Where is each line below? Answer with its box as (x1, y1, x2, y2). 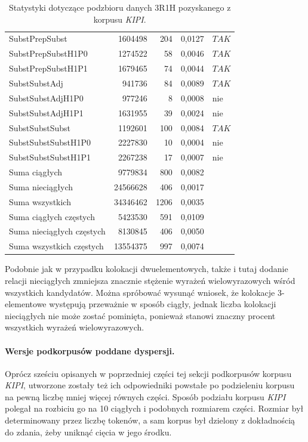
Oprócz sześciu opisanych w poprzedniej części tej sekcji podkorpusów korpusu (5, 367, 292, 379)
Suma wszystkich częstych (9, 240, 104, 252)
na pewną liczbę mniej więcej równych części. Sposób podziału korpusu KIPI (5, 390, 286, 403)
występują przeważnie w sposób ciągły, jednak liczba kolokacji (49, 298, 276, 310)
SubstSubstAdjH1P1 (9, 106, 84, 119)
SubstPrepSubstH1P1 (9, 62, 88, 75)
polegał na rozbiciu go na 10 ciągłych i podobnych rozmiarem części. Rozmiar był (5, 402, 304, 415)
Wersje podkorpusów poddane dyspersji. (5, 344, 175, 357)
